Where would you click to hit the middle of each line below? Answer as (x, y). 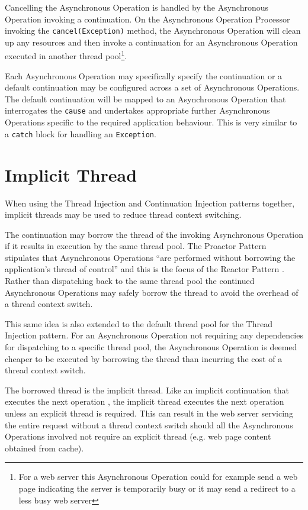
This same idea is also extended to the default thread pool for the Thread (139, 323)
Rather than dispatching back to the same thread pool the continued (130, 281)
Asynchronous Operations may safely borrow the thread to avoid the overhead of (152, 292)
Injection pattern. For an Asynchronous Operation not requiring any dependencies (154, 335)
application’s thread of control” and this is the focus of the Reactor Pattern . (145, 269)
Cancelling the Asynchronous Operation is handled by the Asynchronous (137, 7)
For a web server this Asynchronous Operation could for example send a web (158, 477)
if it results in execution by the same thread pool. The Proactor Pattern (136, 246)
